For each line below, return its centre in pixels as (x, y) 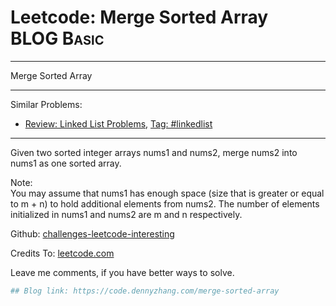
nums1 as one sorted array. (66, 163)
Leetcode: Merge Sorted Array (139, 17)
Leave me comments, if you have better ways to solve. (122, 272)
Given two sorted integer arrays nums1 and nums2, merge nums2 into (154, 152)
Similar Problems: (46, 104)
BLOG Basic (57, 38)
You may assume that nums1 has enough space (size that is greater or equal (167, 193)
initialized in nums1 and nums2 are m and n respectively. (126, 214)
